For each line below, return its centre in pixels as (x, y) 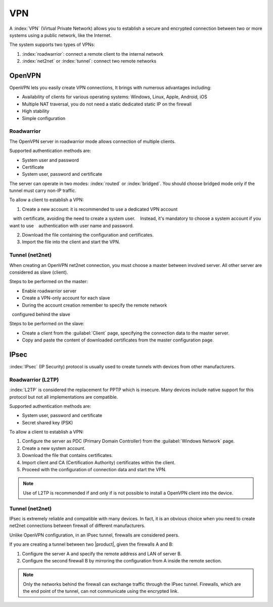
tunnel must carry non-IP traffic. (43, 191)
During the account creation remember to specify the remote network (95, 305)
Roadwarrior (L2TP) (34, 380)
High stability (36, 111)
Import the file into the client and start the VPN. (71, 242)
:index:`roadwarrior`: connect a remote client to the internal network (93, 54)
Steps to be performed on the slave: (47, 324)
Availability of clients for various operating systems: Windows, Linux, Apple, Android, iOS (115, 97)
